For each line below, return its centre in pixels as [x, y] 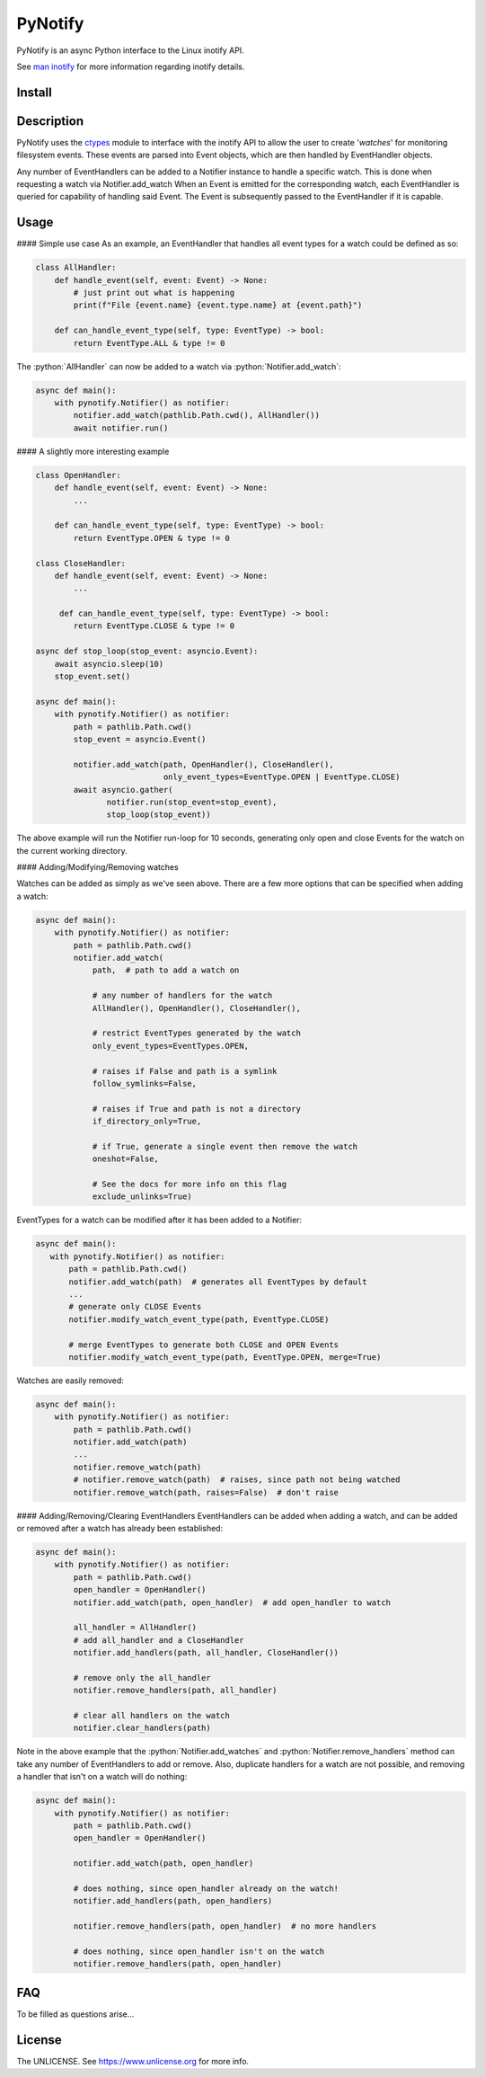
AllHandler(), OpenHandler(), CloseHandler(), [196, 1008]
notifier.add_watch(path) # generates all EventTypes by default [218, 1282]
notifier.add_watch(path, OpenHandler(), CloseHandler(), [203, 764]
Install [35, 92]
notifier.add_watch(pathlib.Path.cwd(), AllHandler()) [197, 415]
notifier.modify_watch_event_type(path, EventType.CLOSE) [199, 1319]
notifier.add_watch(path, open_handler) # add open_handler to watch [232, 1602]
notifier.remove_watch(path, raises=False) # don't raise [206, 1492]
